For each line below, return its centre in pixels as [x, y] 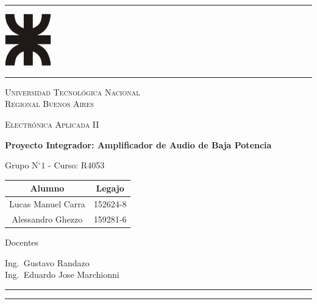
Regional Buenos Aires [49, 104]
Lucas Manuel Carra [47, 204]
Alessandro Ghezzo [47, 219]
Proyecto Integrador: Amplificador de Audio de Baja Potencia [138, 144]
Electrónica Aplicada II [52, 124]
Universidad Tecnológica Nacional [73, 92]
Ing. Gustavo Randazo [47, 262]
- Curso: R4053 [77, 165]
